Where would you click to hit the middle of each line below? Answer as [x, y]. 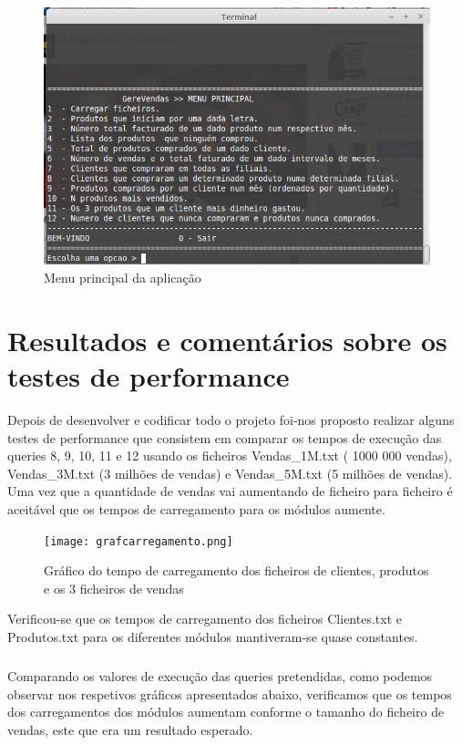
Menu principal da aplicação [123, 278]
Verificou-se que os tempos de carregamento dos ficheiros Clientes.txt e [205, 619]
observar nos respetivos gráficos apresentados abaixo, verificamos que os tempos [230, 693]
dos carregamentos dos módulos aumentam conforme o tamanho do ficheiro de [226, 712]
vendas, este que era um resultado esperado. [130, 729]
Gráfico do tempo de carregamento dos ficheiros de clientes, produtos [236, 570]
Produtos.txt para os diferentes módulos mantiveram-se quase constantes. [213, 636]
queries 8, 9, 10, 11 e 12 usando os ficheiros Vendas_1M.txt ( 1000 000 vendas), [230, 455]
